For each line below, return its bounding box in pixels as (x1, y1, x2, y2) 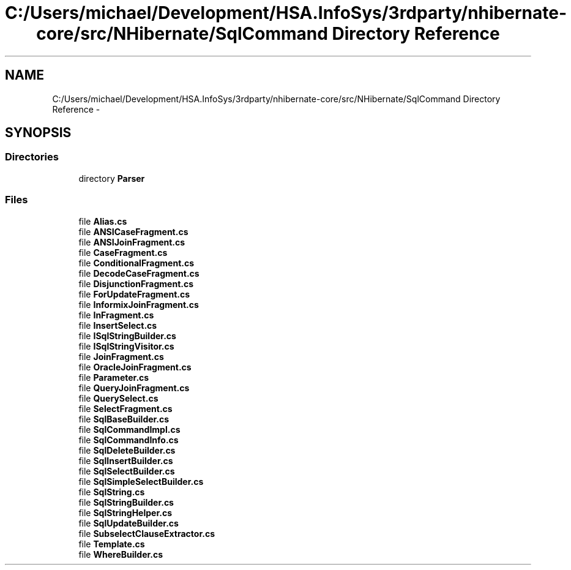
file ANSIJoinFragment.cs (78, 236, 185, 247)
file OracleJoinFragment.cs (78, 361, 192, 372)
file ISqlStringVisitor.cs (78, 340, 174, 351)
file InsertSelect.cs (78, 320, 157, 331)
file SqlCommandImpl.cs (78, 424, 181, 435)
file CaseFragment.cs (78, 247, 168, 258)
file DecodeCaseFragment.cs (78, 268, 200, 279)
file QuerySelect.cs (78, 392, 159, 403)
